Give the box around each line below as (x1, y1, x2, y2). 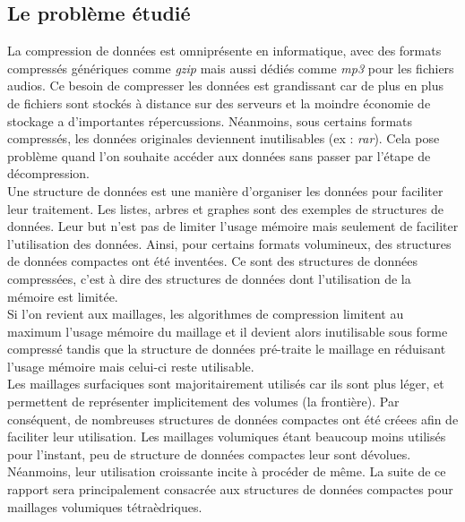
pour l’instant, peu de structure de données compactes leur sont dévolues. (7, 444, 411, 463)
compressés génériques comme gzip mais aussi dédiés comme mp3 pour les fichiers (7, 58, 454, 77)
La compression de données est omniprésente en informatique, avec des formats (7, 41, 442, 60)
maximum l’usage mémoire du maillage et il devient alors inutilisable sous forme (7, 321, 448, 340)
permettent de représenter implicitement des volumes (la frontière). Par (7, 392, 400, 411)
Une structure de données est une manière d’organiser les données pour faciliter (7, 181, 443, 200)
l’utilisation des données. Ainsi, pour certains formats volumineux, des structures (7, 234, 452, 252)
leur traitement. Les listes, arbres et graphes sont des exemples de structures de (7, 199, 443, 218)
